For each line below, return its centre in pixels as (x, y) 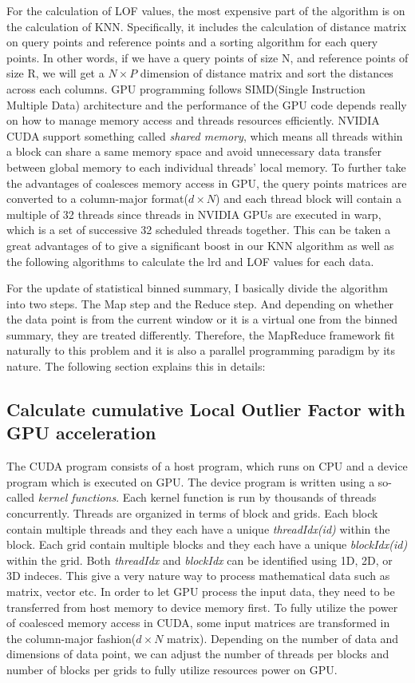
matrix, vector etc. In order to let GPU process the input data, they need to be (201, 591)
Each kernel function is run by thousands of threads (249, 497)
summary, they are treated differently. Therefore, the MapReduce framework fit (201, 334)
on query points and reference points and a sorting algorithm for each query (192, 42)
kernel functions (77, 497)
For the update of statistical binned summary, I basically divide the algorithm (197, 288)
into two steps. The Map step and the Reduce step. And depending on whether (200, 303)
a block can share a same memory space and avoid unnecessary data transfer (194, 151)
